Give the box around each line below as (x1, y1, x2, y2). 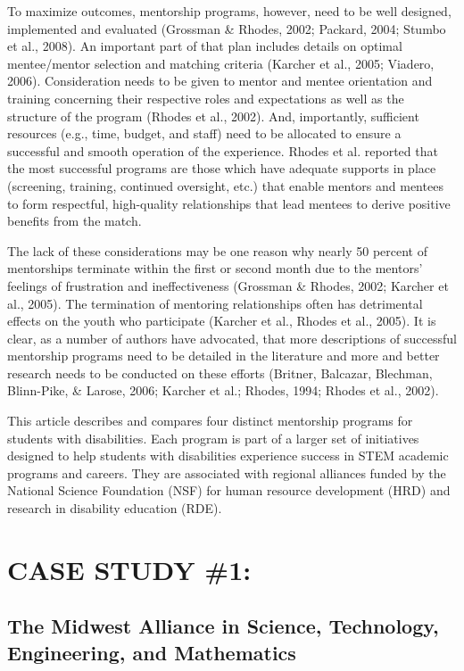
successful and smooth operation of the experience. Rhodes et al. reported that (7, 141, 438, 160)
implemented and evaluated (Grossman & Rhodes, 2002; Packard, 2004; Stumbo (7, 19, 446, 37)
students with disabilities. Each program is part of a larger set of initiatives (7, 428, 419, 447)
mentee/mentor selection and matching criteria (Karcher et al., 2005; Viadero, (7, 54, 435, 72)
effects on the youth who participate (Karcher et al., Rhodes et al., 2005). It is (7, 311, 436, 330)
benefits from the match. (7, 211, 142, 230)
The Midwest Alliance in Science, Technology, (7, 612, 439, 640)
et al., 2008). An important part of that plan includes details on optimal (7, 37, 402, 55)
